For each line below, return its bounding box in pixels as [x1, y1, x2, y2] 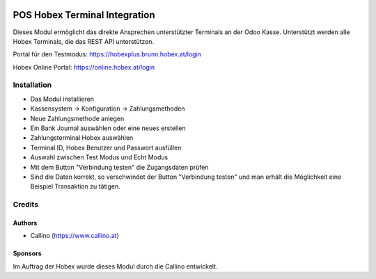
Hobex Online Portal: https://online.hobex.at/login [13, 63, 155, 71]
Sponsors [13, 249, 42, 257]
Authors [13, 218, 38, 227]
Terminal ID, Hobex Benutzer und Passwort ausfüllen [30, 143, 182, 152]
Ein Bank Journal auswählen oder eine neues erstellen [30, 124, 186, 132]
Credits [13, 200, 38, 209]
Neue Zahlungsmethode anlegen [30, 114, 125, 122]
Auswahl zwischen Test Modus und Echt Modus [30, 153, 169, 161]
